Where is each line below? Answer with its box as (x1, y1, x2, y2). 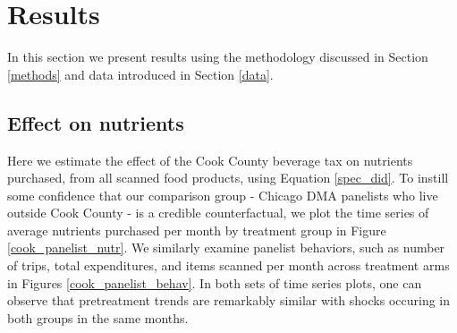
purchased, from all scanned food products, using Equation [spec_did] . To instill (7, 168, 449, 187)
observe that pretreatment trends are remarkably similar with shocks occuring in (7, 291, 451, 310)
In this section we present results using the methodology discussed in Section (7, 47, 428, 66)
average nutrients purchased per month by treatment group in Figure (7, 220, 386, 239)
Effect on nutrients (7, 108, 184, 136)
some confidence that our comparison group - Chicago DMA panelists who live (7, 185, 438, 204)
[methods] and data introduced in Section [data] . (7, 64, 274, 83)
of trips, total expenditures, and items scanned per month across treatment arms (7, 256, 450, 275)
